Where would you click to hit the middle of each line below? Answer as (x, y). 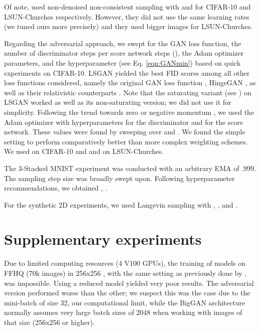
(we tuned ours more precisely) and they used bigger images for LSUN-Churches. (128, 26)
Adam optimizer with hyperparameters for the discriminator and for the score (123, 122)
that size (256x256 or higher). (49, 322)
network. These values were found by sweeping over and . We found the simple (125, 132)
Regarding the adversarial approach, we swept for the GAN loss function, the (123, 43)
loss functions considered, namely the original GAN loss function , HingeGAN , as (130, 82)
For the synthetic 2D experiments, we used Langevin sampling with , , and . (121, 204)
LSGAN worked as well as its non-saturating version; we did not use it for (118, 102)
